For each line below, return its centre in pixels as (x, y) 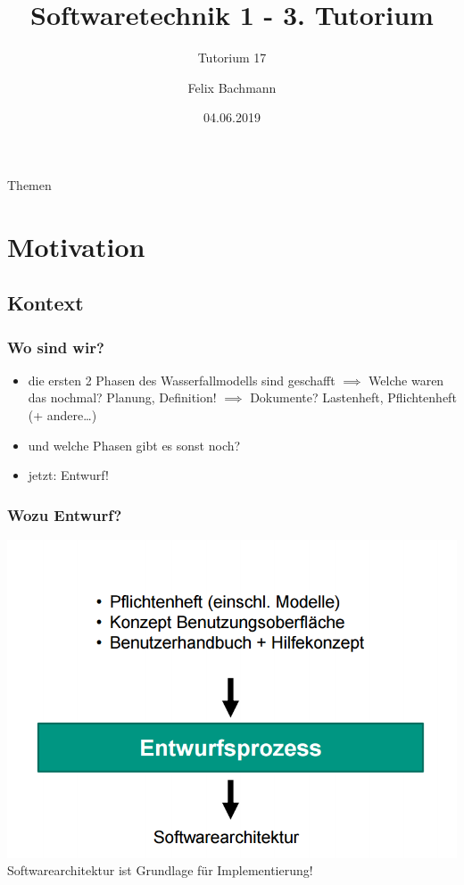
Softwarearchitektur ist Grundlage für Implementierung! (160, 870)
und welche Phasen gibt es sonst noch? (134, 445)
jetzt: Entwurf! (68, 475)
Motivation (76, 246)
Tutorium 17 (232, 58)
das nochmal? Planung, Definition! (122, 397)
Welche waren (406, 380)
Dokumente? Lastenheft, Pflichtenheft (353, 397)
